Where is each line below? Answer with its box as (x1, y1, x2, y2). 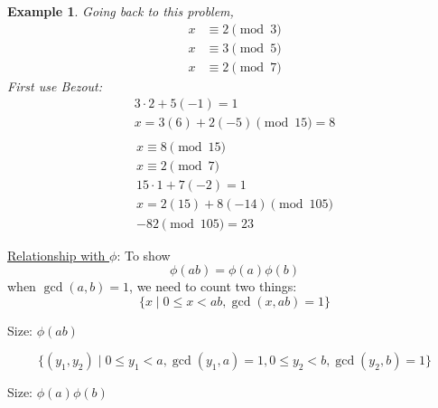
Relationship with (7, 245, 106, 264)
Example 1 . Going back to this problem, (7, 2, 234, 20)
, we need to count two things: (129, 277, 297, 296)
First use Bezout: (7, 76, 103, 95)
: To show (116, 245, 171, 264)
